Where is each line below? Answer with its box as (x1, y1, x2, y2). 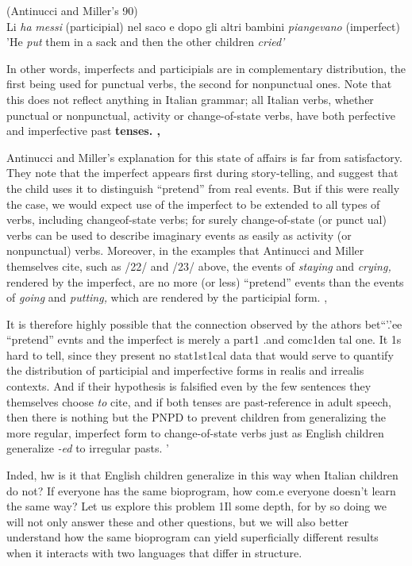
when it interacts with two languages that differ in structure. (6, 545, 302, 560)
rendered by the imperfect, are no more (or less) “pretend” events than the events (6, 273, 404, 290)
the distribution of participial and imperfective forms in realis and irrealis (6, 362, 364, 379)
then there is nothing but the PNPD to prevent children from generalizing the (6, 409, 387, 425)
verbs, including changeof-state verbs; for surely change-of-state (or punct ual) (6, 211, 387, 228)
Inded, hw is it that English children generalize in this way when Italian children (6, 467, 399, 483)
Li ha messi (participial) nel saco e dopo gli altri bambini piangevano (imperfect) (6, 17, 400, 34)
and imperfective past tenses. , (6, 122, 160, 139)
